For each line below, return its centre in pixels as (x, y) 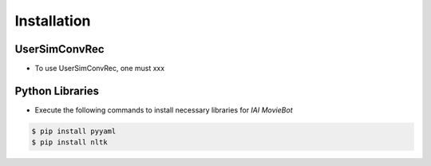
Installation (53, 21)
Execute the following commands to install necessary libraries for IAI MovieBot (164, 110)
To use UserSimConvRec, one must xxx (100, 69)
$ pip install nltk (69, 142)
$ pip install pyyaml (74, 131)
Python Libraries (57, 91)
